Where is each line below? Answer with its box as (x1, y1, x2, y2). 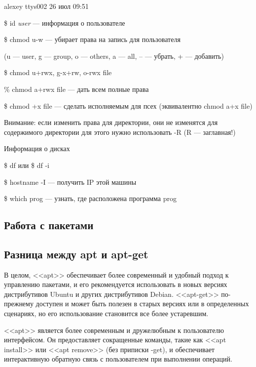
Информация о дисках (4, 143, 70, 154)
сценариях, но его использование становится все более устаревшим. (4, 308, 209, 319)
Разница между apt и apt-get (4, 246, 148, 261)
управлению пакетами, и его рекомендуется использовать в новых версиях (4, 279, 227, 289)
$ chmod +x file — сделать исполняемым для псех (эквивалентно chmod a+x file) (4, 100, 253, 111)
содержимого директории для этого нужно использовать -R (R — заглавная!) (4, 126, 236, 137)
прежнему (4, 298, 34, 309)
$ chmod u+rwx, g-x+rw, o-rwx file (4, 67, 112, 78)
